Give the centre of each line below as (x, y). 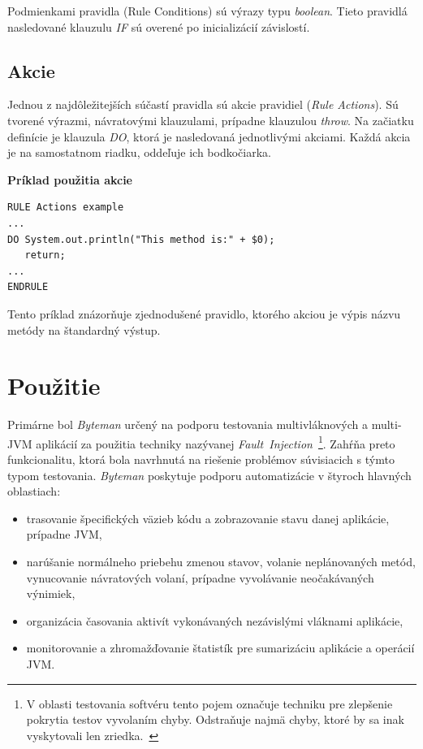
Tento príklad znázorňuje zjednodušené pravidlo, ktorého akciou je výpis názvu (204, 313)
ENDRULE (28, 287)
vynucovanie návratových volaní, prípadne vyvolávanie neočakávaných (200, 577)
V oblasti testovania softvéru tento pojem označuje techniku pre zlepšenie (209, 703)
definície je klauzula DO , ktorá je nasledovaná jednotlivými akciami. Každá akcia (209, 136)
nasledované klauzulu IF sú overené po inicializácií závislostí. (159, 26)
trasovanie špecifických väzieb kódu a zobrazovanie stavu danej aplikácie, (208, 518)
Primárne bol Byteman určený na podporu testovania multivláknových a (188, 424)
